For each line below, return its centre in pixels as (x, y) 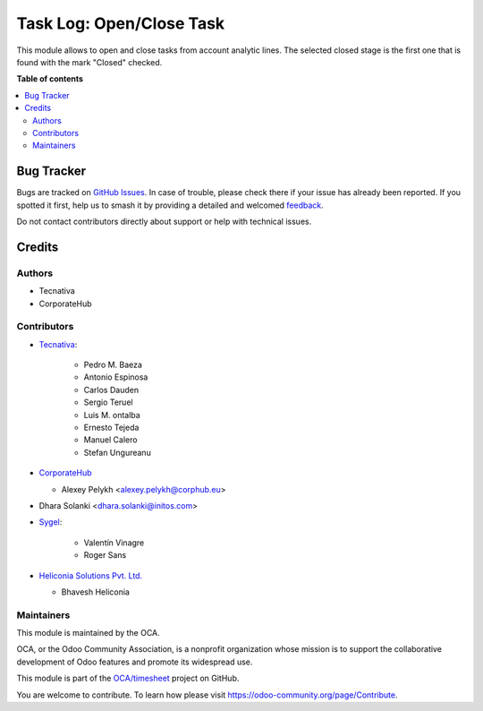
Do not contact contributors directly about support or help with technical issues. (164, 221)
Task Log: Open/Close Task (121, 23)
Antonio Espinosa (116, 377)
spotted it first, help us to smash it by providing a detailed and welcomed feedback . (170, 205)
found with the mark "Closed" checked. (89, 62)
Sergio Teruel (108, 402)
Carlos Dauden (111, 390)
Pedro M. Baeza (113, 365)
